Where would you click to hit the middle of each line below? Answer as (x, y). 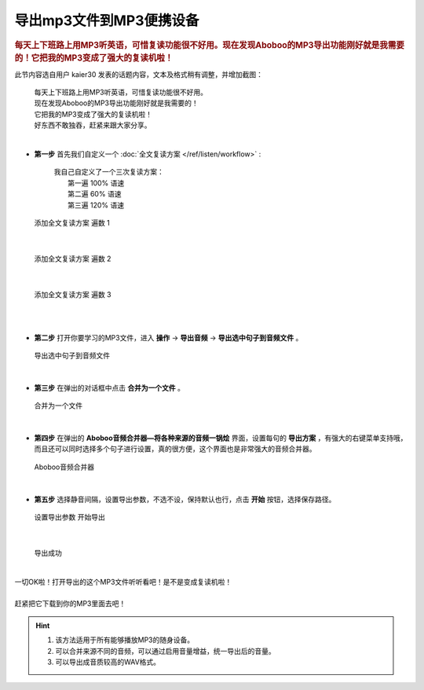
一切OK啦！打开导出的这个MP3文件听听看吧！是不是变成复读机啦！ (123, 582)
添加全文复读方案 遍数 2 (73, 259)
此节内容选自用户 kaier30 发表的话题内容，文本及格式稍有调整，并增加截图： (139, 74)
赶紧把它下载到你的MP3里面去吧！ (70, 604)
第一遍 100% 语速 (96, 183)
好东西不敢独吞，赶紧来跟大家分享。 (93, 125)
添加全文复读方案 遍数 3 (73, 294)
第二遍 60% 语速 (95, 194)
